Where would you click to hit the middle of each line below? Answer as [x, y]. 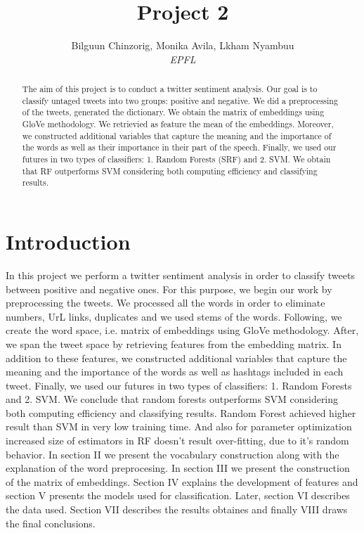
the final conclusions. [51, 523]
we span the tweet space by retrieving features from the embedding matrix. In [174, 343]
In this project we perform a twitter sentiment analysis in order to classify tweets [180, 275]
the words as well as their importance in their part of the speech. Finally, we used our [179, 147]
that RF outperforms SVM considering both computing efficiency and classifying [170, 171]
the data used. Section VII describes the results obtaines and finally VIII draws [177, 509]
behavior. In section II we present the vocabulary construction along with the [173, 454]
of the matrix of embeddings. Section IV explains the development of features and [182, 481]
